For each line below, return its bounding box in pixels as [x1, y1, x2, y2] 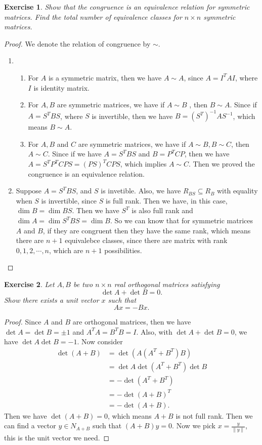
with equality [217, 185, 258, 196]
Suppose [16, 185, 42, 196]
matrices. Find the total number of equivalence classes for [4, 11, 182, 22]
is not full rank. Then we [176, 410, 253, 421]
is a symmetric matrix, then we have [48, 72, 162, 83]
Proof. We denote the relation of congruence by [4, 38, 151, 49]
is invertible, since [41, 195, 97, 206]
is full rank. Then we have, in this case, [106, 195, 228, 206]
